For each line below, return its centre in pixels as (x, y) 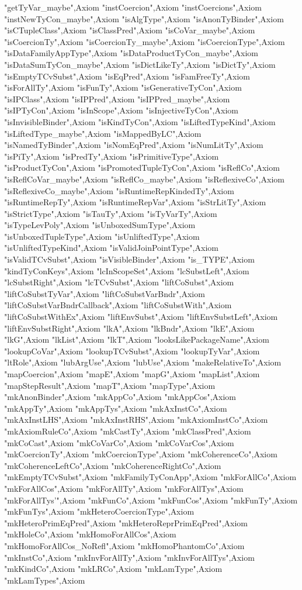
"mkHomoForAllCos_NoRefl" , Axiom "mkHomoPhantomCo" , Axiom (124, 545)
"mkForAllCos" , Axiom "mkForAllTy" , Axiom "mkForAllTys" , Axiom (124, 488)
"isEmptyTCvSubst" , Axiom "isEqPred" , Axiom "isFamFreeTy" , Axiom (127, 76)
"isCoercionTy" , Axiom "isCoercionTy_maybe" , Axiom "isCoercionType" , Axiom (145, 41)
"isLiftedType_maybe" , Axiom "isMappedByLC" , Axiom (103, 133)
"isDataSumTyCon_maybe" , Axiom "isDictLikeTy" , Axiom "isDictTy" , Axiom (140, 64)
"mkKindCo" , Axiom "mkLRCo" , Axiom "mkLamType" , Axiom (113, 569)
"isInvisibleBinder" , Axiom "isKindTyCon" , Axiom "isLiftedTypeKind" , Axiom (140, 121)
